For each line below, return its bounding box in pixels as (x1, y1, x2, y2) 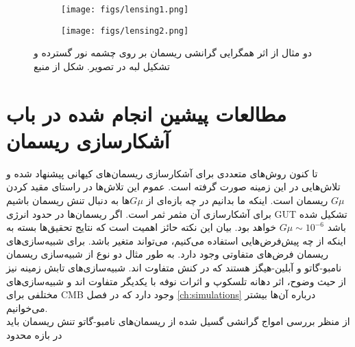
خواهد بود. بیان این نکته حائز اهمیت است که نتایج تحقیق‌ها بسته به (6, 220, 277, 234)
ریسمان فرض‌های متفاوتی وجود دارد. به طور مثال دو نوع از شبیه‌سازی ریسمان (6, 247, 328, 261)
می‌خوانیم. (6, 300, 48, 315)
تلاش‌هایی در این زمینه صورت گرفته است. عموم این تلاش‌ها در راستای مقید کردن (6, 179, 341, 194)
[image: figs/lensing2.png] (61, 25, 189, 36)
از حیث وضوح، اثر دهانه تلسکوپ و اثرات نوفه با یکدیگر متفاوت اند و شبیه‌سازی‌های (6, 273, 347, 288)
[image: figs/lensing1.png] (61, 5, 189, 14)
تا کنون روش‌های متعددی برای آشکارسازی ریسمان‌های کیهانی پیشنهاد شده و (6, 166, 318, 180)
